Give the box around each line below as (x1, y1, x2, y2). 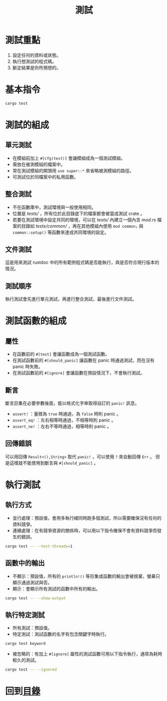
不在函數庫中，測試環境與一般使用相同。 (12, 204, 96, 210)
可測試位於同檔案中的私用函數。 (12, 174, 78, 180)
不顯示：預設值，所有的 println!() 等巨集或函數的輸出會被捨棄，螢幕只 (12, 573, 160, 579)
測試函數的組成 (5, 315, 67, 327)
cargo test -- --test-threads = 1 (5, 544, 72, 549)
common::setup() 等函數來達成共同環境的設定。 (12, 229, 109, 235)
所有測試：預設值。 (12, 625, 52, 631)
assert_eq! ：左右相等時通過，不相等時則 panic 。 (12, 417, 116, 423)
